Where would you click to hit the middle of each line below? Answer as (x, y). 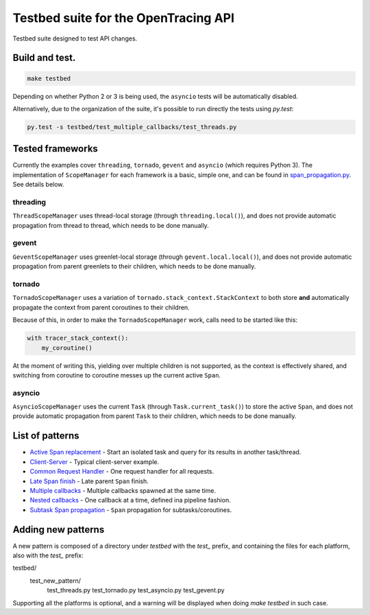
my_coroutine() (67, 348)
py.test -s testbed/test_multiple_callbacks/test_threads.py (132, 127)
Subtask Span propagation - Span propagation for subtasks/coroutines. (131, 510)
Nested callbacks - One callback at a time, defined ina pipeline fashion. (130, 500)
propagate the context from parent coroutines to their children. (101, 307)
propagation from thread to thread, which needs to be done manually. (111, 225)
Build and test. (44, 58)
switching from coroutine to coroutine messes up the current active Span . (117, 375)
